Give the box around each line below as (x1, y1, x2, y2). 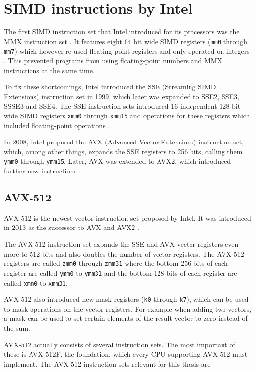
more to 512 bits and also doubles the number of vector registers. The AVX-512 (4, 248, 244, 258)
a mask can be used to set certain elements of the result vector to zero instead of (4, 313, 248, 323)
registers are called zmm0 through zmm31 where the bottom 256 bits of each (4, 258, 228, 268)
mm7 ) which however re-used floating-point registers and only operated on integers (4, 46, 250, 56)
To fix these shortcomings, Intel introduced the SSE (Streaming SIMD (4, 82, 216, 92)
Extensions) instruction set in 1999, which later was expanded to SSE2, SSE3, (4, 91, 239, 101)
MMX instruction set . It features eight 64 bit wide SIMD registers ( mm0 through (4, 36, 247, 46)
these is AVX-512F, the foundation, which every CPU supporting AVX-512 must (4, 349, 248, 359)
